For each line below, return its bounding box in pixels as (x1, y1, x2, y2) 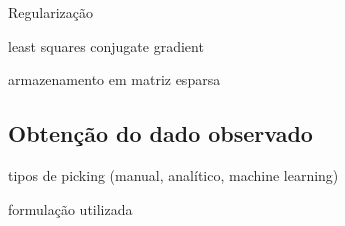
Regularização (8, 2, 94, 22)
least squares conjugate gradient (8, 35, 204, 56)
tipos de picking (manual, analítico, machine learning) (8, 164, 339, 185)
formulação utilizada (8, 198, 133, 219)
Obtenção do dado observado (8, 118, 313, 149)
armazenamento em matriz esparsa (8, 69, 221, 90)
